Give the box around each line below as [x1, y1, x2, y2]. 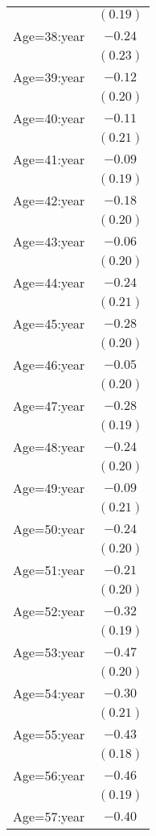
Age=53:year [13, 643, 85, 661]
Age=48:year [13, 437, 85, 456]
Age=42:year [13, 191, 85, 209]
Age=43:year [13, 232, 85, 250]
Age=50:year [13, 519, 85, 538]
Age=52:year [13, 602, 85, 620]
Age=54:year [13, 684, 85, 702]
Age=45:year [13, 314, 85, 333]
